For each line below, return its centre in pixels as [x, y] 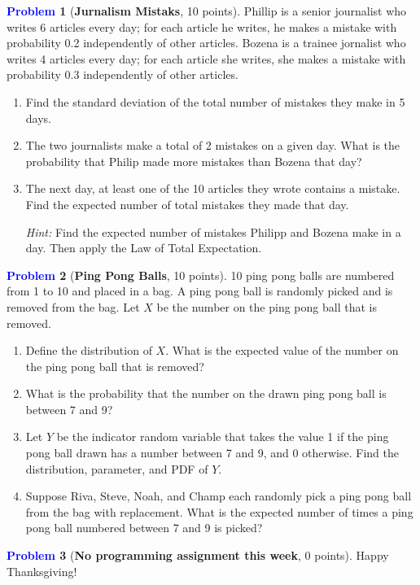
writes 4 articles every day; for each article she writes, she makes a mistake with [206, 58]
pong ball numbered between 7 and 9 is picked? [144, 528]
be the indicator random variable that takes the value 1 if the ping [223, 437]
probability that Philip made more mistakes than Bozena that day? [194, 161]
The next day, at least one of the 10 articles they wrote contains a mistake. [213, 188]
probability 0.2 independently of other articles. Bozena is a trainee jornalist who [206, 43]
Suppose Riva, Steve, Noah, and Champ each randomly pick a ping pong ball [219, 496]
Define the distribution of [89, 350]
